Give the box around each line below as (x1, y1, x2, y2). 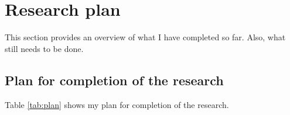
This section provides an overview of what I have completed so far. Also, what (5, 31, 286, 43)
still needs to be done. (5, 42, 84, 54)
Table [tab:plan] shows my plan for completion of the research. (5, 98, 229, 110)
